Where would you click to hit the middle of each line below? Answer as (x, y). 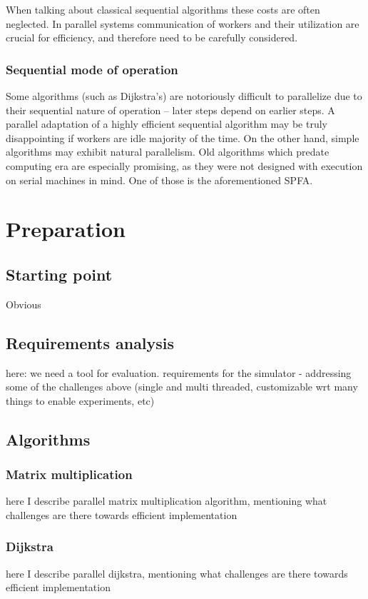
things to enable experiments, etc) (80, 400)
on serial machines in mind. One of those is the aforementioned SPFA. (159, 180)
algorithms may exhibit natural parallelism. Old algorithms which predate (168, 152)
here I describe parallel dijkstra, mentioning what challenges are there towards (177, 573)
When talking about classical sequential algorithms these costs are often (163, 9)
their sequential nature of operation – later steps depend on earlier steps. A (170, 110)
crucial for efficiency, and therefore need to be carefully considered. (152, 37)
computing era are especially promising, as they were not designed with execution (184, 165)
